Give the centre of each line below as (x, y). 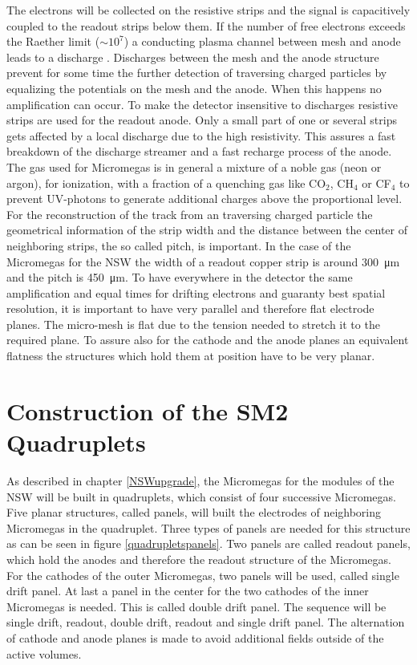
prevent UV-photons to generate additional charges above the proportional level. (204, 199)
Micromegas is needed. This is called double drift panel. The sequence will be (196, 606)
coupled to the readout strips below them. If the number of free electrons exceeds (206, 25)
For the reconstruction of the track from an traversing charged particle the (190, 214)
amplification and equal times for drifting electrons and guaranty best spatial (196, 292)
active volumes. (44, 653)
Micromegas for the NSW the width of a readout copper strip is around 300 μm (203, 261)
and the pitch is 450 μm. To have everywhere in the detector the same (180, 277)
